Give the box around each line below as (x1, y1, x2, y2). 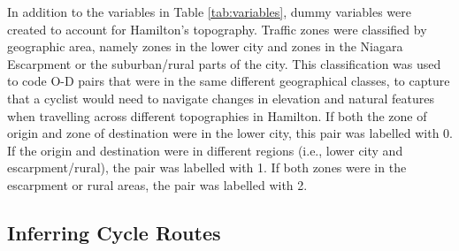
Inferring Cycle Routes (7, 218, 221, 246)
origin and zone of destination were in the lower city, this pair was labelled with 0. (7, 124, 453, 142)
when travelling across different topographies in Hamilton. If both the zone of (7, 106, 427, 125)
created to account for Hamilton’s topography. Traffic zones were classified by (7, 19, 427, 38)
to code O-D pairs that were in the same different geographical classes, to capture (7, 72, 450, 90)
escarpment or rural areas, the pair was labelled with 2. (7, 175, 308, 194)
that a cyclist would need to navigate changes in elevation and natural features (7, 88, 434, 107)
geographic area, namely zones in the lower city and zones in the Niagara (7, 37, 403, 56)
